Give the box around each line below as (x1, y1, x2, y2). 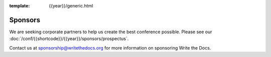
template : (9, 3, 30, 8)
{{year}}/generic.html (49, 3, 93, 8)
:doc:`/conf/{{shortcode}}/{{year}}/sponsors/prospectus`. (9, 36, 129, 42)
